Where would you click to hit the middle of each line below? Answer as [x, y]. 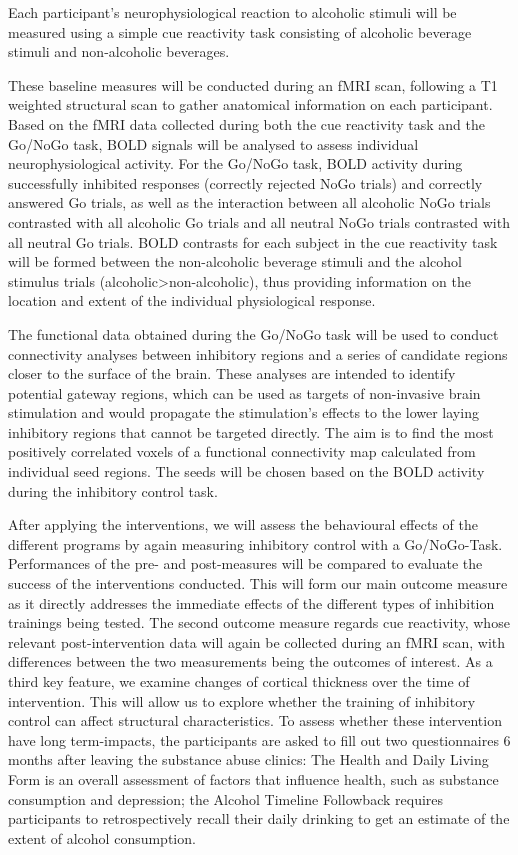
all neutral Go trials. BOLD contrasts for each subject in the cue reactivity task [253, 241]
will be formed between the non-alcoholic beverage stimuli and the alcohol [235, 261]
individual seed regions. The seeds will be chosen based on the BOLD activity [246, 471]
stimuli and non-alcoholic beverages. [119, 51]
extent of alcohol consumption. [102, 837]
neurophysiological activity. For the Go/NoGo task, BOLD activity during [235, 163]
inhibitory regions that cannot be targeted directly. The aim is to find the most [251, 431]
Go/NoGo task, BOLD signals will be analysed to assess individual [213, 143]
